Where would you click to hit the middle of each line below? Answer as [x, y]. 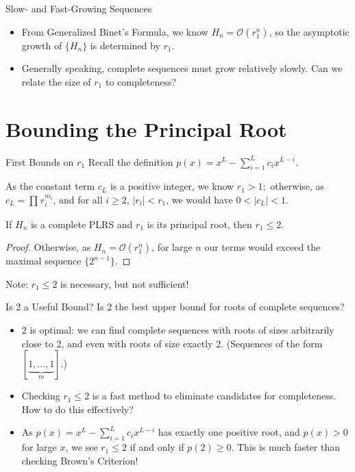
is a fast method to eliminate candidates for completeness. [214, 396]
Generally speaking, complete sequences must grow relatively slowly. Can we [182, 68]
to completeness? [141, 81]
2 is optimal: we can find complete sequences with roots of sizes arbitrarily [178, 330]
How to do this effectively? [77, 409]
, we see [82, 447]
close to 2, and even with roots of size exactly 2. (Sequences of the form [172, 343]
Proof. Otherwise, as [48, 247]
